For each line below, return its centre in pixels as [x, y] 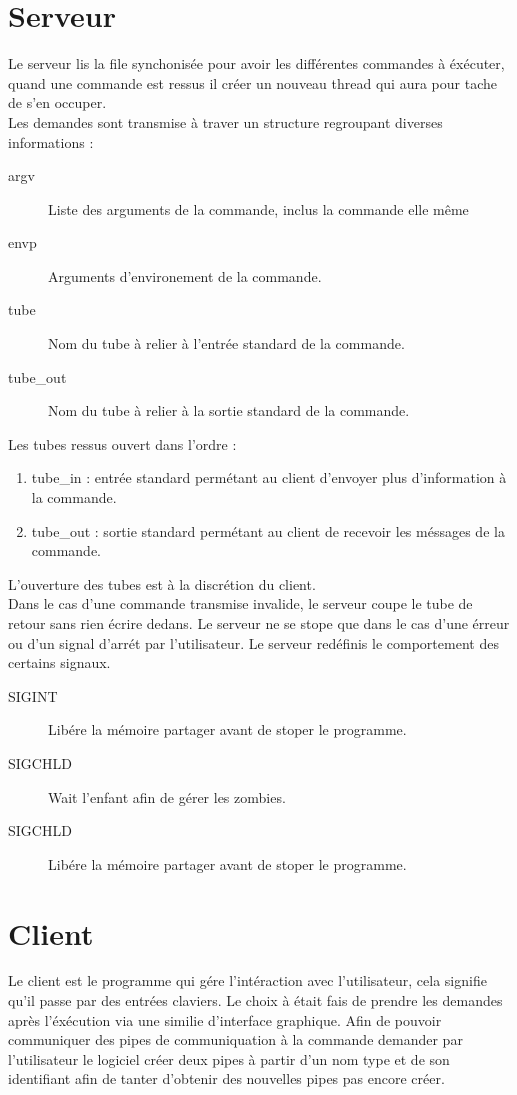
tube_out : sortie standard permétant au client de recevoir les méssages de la [268, 530]
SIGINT [33, 695]
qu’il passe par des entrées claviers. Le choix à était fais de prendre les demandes [255, 1000]
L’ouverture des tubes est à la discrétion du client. [162, 583]
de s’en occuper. [57, 102]
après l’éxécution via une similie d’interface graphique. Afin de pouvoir [225, 1019]
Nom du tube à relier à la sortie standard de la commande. [229, 410]
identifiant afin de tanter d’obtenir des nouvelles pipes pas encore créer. [226, 1078]
